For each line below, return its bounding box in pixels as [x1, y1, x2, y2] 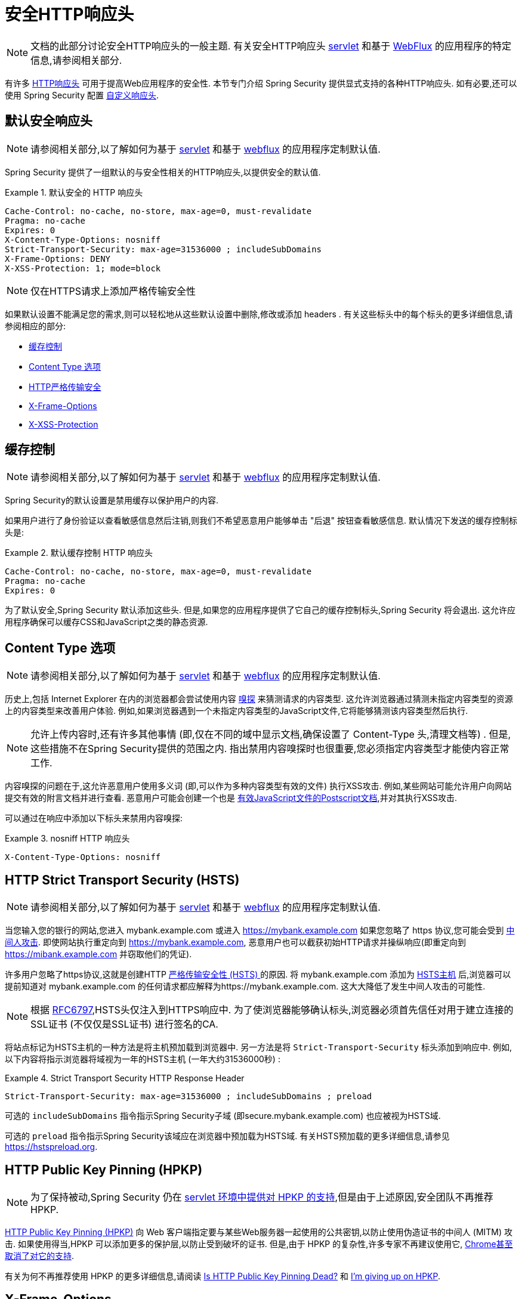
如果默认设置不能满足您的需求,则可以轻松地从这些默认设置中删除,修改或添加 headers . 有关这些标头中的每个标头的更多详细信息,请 [5, 308, 513, 319]
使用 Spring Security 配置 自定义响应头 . [5, 89, 159, 100]
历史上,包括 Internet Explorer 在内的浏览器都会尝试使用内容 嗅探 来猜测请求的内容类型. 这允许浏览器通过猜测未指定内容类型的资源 [5, 694, 513, 704]
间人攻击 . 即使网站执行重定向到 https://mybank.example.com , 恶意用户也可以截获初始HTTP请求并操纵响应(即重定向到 [5, 937, 466, 948]
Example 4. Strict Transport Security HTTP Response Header [5, 1073, 245, 1084]
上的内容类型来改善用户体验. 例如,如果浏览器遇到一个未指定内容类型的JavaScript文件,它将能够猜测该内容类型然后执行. [5, 706, 468, 716]
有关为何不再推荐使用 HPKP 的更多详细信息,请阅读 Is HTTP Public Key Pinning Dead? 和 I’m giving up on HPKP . [5, 1270, 440, 1281]
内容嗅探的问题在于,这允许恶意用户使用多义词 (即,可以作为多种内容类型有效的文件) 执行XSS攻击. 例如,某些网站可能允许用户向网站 [5, 781, 512, 791]
